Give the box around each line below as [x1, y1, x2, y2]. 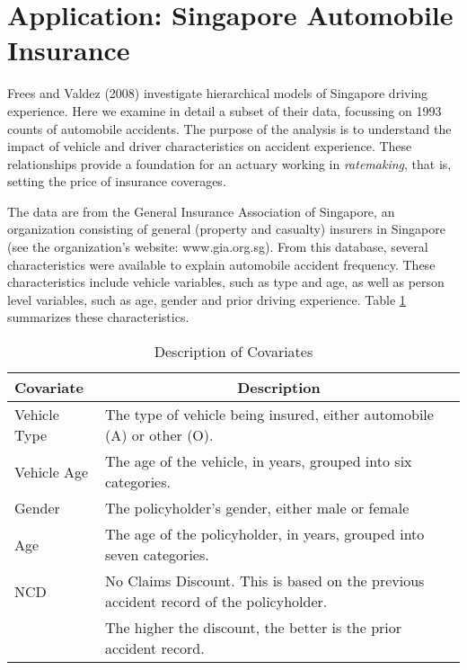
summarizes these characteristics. [7, 308, 189, 326]
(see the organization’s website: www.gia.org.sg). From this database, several [7, 237, 428, 256]
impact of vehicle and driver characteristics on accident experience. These [7, 137, 412, 156]
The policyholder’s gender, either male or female [104, 497, 410, 519]
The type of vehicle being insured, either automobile [104, 404, 434, 425]
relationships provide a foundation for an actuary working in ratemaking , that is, [7, 154, 452, 173]
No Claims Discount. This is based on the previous [104, 570, 425, 592]
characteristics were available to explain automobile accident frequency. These [7, 255, 436, 273]
